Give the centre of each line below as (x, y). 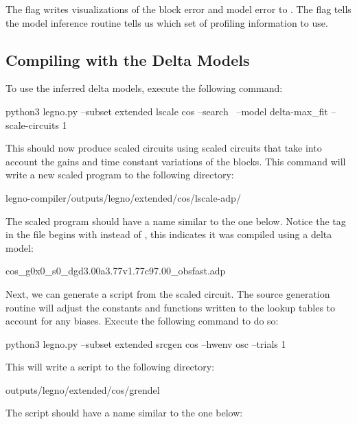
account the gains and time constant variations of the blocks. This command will (176, 161)
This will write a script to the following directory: (110, 367)
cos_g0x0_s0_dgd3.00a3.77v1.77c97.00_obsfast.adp (116, 271)
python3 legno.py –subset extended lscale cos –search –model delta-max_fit (167, 111)
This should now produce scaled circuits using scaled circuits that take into (164, 148)
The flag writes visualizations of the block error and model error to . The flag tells (178, 9)
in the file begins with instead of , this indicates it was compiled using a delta (169, 234)
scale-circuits (32, 125)
